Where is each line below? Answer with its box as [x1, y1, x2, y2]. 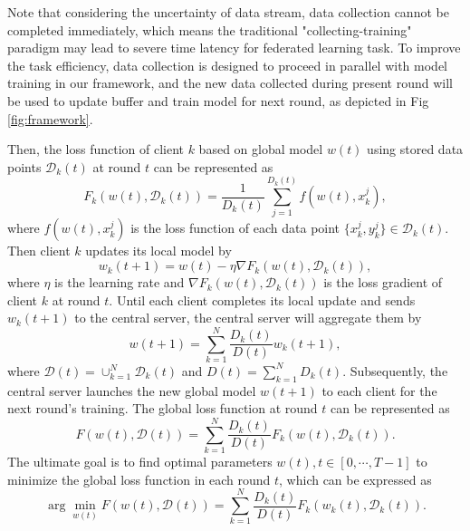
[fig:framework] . [7, 109, 93, 128]
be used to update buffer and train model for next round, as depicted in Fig [7, 91, 429, 110]
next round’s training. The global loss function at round [7, 399, 318, 418]
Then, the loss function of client [7, 140, 184, 159]
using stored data [367, 140, 464, 159]
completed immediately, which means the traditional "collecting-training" [7, 20, 412, 39]
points [7, 157, 42, 176]
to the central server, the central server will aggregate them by [74, 308, 422, 327]
